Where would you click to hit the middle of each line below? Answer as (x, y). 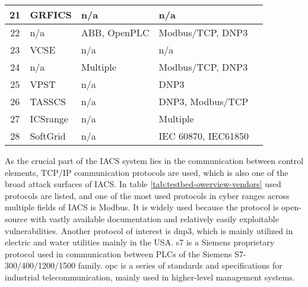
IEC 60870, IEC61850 (204, 136)
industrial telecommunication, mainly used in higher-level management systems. (150, 277)
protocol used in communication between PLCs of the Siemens (118, 253)
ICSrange (49, 119)
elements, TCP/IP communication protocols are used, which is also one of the (147, 172)
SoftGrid (48, 136)
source (16, 218)
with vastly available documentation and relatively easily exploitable (154, 218)
